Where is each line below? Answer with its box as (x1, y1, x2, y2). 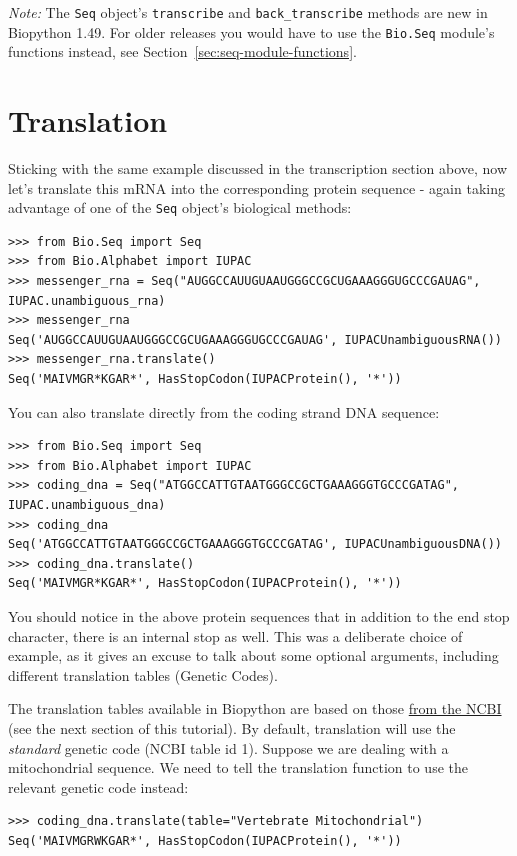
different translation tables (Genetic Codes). (8, 664, 278, 685)
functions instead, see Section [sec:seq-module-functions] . (8, 41, 357, 62)
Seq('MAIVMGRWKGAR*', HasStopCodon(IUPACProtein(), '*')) (8, 833, 402, 848)
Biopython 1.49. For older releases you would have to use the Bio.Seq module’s (8, 21, 495, 42)
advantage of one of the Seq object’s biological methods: (8, 197, 352, 218)
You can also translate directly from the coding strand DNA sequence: (8, 401, 440, 422)
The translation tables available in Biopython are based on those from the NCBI (8, 698, 502, 719)
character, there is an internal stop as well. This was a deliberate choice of (8, 625, 463, 646)
